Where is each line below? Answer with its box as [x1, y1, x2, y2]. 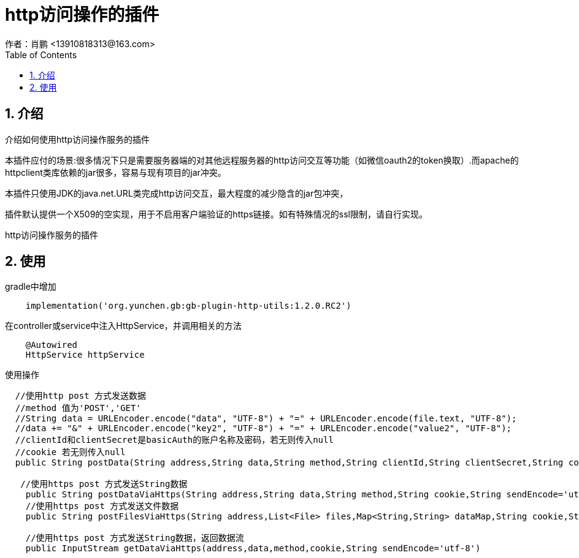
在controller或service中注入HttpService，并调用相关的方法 [5, 320, 242, 331]
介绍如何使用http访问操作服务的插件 [5, 134, 150, 145]
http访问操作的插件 [5, 4, 159, 25]
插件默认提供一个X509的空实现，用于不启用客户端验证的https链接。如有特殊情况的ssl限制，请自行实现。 [5, 208, 428, 219]
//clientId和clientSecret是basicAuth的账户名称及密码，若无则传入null [15, 435, 334, 445]
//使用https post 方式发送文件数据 [25, 501, 179, 511]
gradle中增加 [5, 281, 56, 292]
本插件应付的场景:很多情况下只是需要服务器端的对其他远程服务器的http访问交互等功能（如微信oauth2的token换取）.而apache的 [5, 154, 519, 165]
